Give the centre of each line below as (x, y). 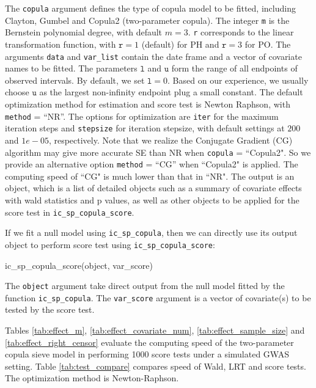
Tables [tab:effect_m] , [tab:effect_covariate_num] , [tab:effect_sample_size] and (155, 330)
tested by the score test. (50, 309)
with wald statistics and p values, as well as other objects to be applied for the (152, 200)
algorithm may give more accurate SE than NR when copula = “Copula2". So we (158, 152)
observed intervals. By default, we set (75, 80)
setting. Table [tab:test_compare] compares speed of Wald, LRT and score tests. (156, 366)
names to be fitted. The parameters (71, 68)
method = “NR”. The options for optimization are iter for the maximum (142, 116)
